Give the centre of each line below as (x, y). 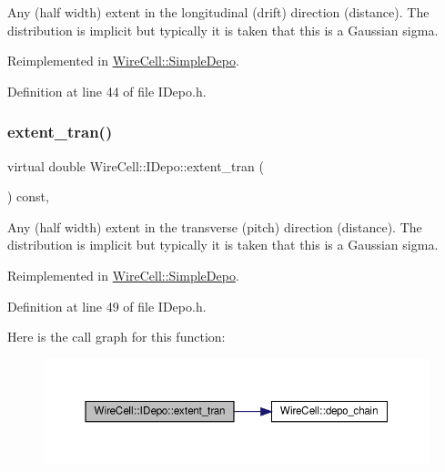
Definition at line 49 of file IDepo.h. (107, 306)
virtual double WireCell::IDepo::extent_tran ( (136, 165)
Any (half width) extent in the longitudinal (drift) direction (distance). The (218, 12)
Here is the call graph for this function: (116, 337)
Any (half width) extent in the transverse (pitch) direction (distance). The (215, 226)
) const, (28, 196)
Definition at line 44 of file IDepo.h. (107, 91)
